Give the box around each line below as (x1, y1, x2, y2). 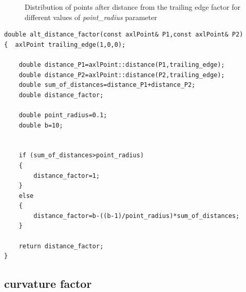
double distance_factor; (18, 91, 104, 99)
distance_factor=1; (33, 172, 100, 179)
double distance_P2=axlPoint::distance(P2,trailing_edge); (18, 71, 225, 79)
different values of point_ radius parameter (25, 11, 157, 22)
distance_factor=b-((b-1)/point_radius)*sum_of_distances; (33, 212, 240, 220)
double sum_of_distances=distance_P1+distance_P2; (18, 81, 196, 89)
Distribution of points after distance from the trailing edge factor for (25, 2, 240, 12)
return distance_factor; (18, 242, 104, 250)
